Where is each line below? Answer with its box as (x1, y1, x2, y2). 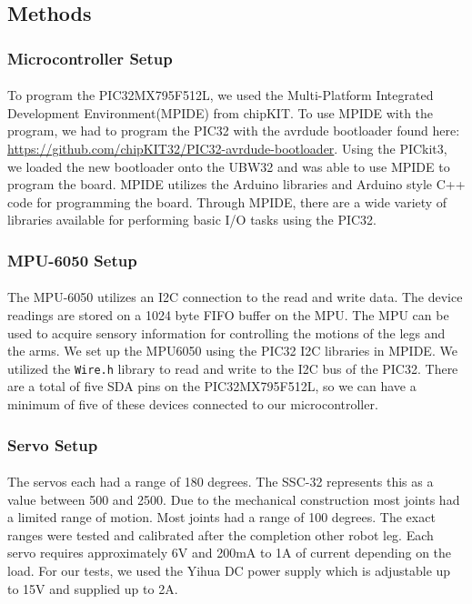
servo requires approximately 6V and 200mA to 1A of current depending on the (7, 543, 452, 562)
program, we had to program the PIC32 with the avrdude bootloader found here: (7, 121, 460, 140)
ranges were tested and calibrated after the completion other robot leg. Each (7, 525, 434, 544)
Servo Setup (7, 433, 98, 456)
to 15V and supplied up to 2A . (7, 579, 178, 598)
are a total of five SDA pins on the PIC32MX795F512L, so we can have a (7, 377, 417, 396)
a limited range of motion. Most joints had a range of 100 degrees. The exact (7, 508, 436, 527)
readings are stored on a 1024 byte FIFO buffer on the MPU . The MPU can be (7, 306, 449, 324)
